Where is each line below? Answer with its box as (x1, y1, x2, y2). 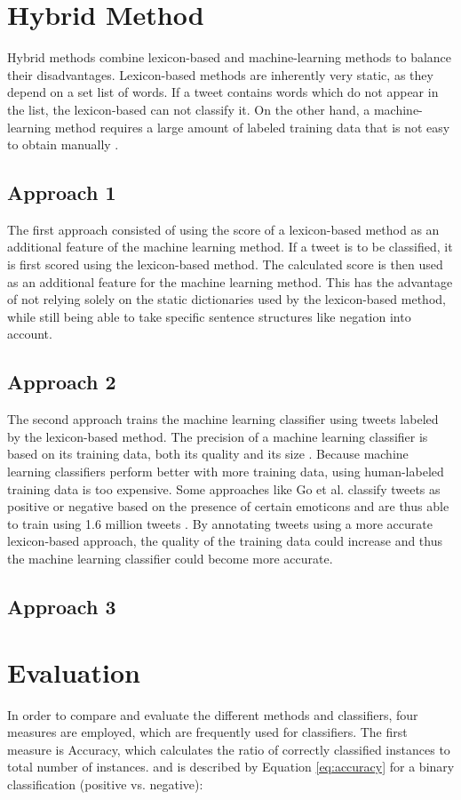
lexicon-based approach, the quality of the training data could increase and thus (7, 532, 442, 550)
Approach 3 (7, 592, 116, 620)
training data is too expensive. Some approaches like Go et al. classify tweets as (7, 479, 441, 498)
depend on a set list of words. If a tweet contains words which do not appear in (7, 83, 439, 101)
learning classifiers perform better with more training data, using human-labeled (7, 462, 444, 481)
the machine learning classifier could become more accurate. (7, 549, 333, 567)
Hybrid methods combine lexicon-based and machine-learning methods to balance (7, 48, 452, 67)
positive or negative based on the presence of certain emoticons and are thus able (7, 497, 449, 516)
